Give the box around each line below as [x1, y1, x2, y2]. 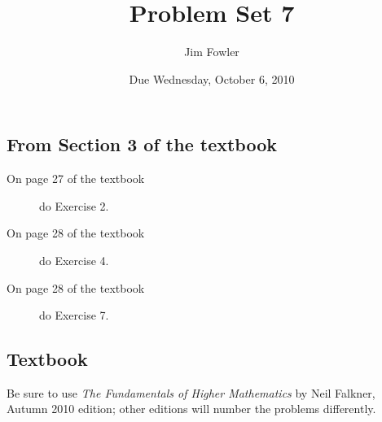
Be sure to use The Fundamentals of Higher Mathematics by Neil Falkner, [7, 384, 375, 401]
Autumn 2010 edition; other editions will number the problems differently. [7, 400, 376, 417]
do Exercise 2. [39, 197, 109, 214]
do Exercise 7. [39, 307, 109, 324]
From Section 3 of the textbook [7, 132, 277, 157]
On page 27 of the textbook [7, 170, 145, 187]
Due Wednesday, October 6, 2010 [129, 70, 295, 87]
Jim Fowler [184, 43, 239, 60]
